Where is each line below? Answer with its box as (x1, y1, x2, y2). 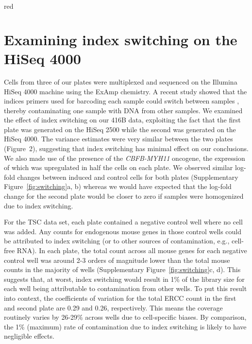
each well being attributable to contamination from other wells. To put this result (4, 283, 247, 293)
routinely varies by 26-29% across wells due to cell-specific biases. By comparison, (4, 312, 247, 322)
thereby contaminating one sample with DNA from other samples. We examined (4, 105, 243, 115)
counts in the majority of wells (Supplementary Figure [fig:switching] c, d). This (4, 264, 241, 275)
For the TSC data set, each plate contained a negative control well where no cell (4, 217, 243, 227)
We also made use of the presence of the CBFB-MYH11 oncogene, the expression (4, 153, 245, 163)
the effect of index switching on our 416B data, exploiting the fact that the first (4, 115, 241, 125)
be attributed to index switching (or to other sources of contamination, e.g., (4, 236, 230, 246)
